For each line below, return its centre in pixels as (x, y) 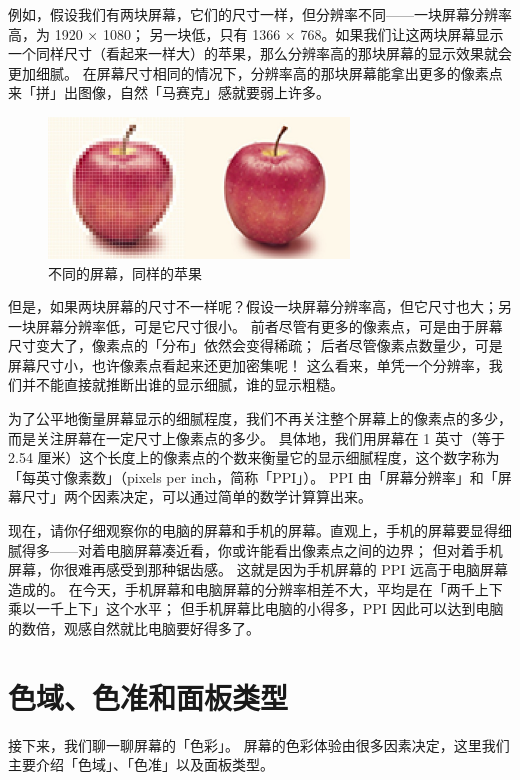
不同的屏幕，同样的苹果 (125, 272)
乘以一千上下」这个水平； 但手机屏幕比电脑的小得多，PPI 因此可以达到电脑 (256, 608)
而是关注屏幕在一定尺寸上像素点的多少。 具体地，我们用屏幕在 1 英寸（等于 (256, 437)
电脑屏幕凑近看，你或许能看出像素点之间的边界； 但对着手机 (304, 549)
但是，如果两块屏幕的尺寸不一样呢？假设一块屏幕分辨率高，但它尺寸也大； (253, 306)
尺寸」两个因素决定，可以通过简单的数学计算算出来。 (196, 496)
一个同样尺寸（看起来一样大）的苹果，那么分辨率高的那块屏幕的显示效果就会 (260, 53)
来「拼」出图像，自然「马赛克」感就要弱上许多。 (169, 92)
